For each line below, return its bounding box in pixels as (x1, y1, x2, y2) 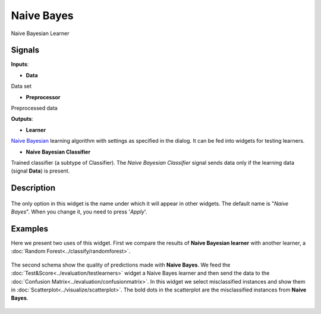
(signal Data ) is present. (11, 167, 70, 175)
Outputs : (11, 115, 34, 123)
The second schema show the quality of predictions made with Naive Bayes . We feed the (11, 261, 231, 268)
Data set (11, 83, 32, 90)
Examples (11, 224, 49, 234)
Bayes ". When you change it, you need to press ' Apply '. (11, 208, 147, 215)
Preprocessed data (11, 105, 58, 112)
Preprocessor (26, 93, 61, 101)
